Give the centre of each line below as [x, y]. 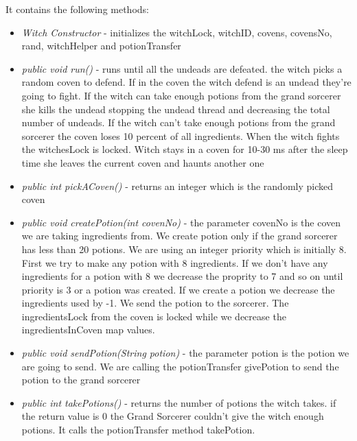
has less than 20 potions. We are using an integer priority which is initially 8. [184, 249]
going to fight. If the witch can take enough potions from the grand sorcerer [181, 95]
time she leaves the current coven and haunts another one [143, 162]
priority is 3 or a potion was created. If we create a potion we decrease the [178, 289]
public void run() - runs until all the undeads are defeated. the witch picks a [182, 68]
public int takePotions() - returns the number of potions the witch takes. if [179, 402]
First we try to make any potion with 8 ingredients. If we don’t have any [175, 262]
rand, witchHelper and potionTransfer [101, 46]
